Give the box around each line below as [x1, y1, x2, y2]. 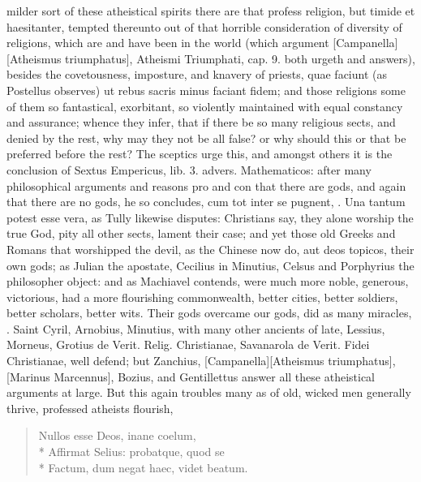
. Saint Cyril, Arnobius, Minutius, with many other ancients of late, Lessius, [6, 320, 385, 337]
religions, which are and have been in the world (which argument [6, 34, 329, 51]
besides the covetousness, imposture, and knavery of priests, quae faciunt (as [6, 66, 388, 83]
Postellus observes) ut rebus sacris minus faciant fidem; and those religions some [6, 81, 406, 98]
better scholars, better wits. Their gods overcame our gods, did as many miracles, [6, 304, 412, 321]
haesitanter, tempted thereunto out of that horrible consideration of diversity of [6, 18, 402, 35]
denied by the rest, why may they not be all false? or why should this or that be [6, 129, 406, 146]
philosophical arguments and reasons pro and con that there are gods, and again [6, 177, 406, 194]
